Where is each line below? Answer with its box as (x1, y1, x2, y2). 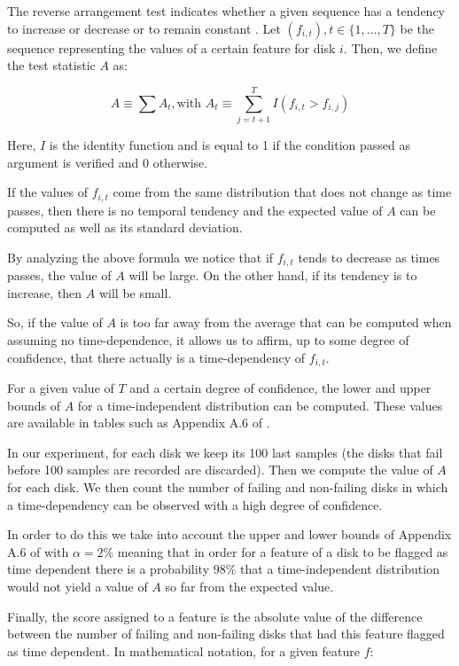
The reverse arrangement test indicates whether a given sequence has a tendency (7, 2, 446, 20)
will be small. (98, 283, 172, 302)
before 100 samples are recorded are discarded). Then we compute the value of (7, 460, 433, 479)
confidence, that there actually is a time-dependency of (7, 348, 306, 366)
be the (400, 19, 435, 37)
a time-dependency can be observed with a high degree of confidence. (7, 495, 383, 513)
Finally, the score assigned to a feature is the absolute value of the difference (7, 607, 423, 625)
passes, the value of (7, 266, 112, 285)
